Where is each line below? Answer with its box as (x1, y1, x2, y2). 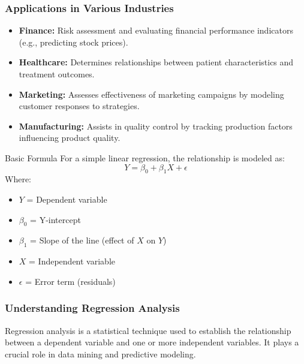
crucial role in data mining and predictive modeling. (5, 347, 196, 360)
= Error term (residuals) (25, 275, 116, 287)
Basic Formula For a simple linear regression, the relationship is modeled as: (5, 151, 285, 164)
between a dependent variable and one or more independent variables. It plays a (5, 336, 299, 348)
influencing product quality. (19, 131, 121, 144)
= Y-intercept (30, 213, 81, 225)
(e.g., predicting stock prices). (19, 35, 128, 48)
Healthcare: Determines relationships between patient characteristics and (19, 56, 294, 68)
